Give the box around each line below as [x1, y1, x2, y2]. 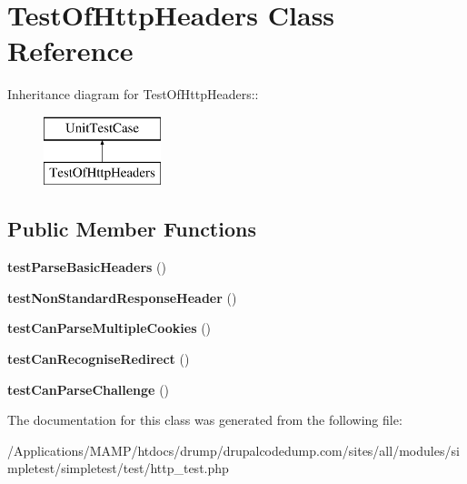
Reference [7, 32, 134, 69]
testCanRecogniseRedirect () [7, 349, 190, 368]
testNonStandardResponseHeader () [7, 287, 237, 307]
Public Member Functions [7, 215, 256, 243]
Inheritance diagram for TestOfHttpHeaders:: [7, 85, 259, 104]
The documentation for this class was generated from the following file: [7, 410, 402, 429]
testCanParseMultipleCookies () [7, 318, 212, 338]
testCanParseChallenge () [7, 379, 170, 398]
